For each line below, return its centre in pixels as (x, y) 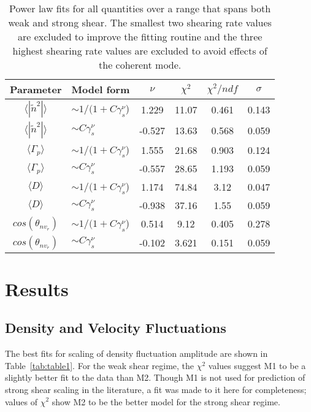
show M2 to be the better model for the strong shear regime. (166, 401)
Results (37, 288)
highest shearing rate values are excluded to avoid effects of (140, 51)
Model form (101, 89)
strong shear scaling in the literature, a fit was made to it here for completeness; (156, 389)
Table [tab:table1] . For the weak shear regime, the (100, 365)
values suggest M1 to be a (257, 365)
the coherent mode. (140, 65)
